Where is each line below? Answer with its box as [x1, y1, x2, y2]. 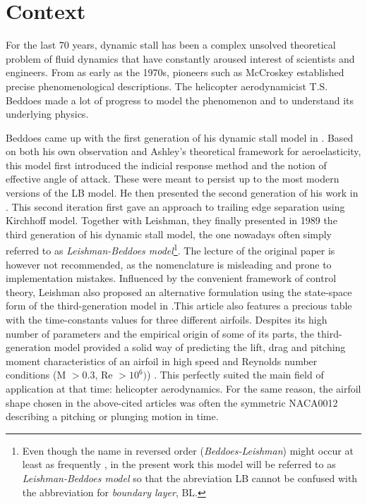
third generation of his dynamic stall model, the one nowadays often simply [6, 226, 332, 241]
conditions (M [6, 367, 66, 382]
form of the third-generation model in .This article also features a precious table [6, 298, 352, 313]
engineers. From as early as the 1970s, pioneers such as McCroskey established [6, 65, 344, 80]
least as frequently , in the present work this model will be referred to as [22, 457, 336, 472]
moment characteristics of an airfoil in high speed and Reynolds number [6, 353, 318, 368]
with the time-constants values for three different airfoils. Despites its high [6, 312, 327, 327]
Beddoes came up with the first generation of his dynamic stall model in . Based [6, 130, 354, 145]
